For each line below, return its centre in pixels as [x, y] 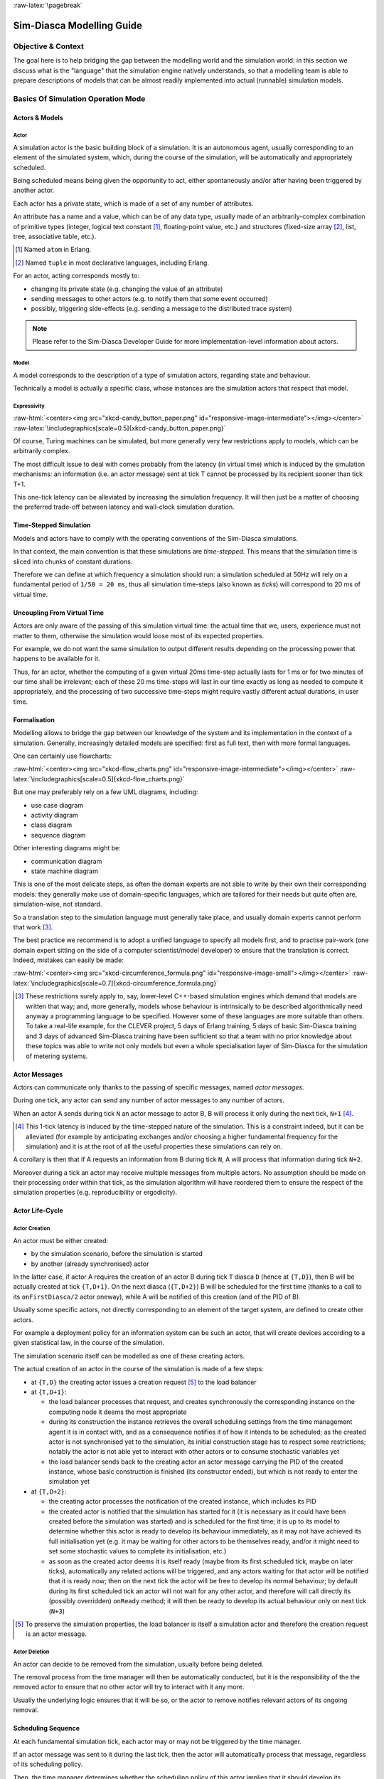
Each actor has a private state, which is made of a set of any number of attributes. [133, 204]
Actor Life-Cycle [38, 1210]
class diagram [52, 825]
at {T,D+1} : [49, 1392]
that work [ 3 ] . [33, 927]
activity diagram [54, 815]
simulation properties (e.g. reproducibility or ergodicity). [95, 1193]
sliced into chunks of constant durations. [73, 561]
